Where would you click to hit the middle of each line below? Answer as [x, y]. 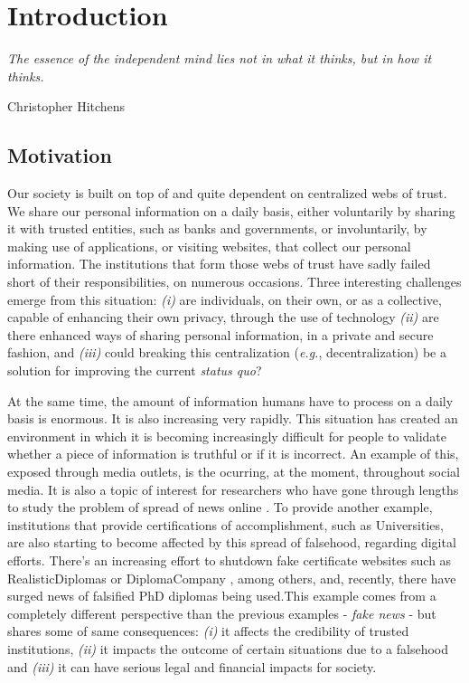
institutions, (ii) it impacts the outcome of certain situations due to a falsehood [228, 648]
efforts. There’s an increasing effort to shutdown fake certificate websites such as [230, 560]
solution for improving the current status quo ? [135, 370]
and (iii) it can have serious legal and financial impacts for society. [192, 666]
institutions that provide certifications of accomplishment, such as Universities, [225, 524]
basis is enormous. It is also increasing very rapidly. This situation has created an [233, 418]
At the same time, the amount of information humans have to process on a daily [230, 400]
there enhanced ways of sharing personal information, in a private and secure [220, 334]
